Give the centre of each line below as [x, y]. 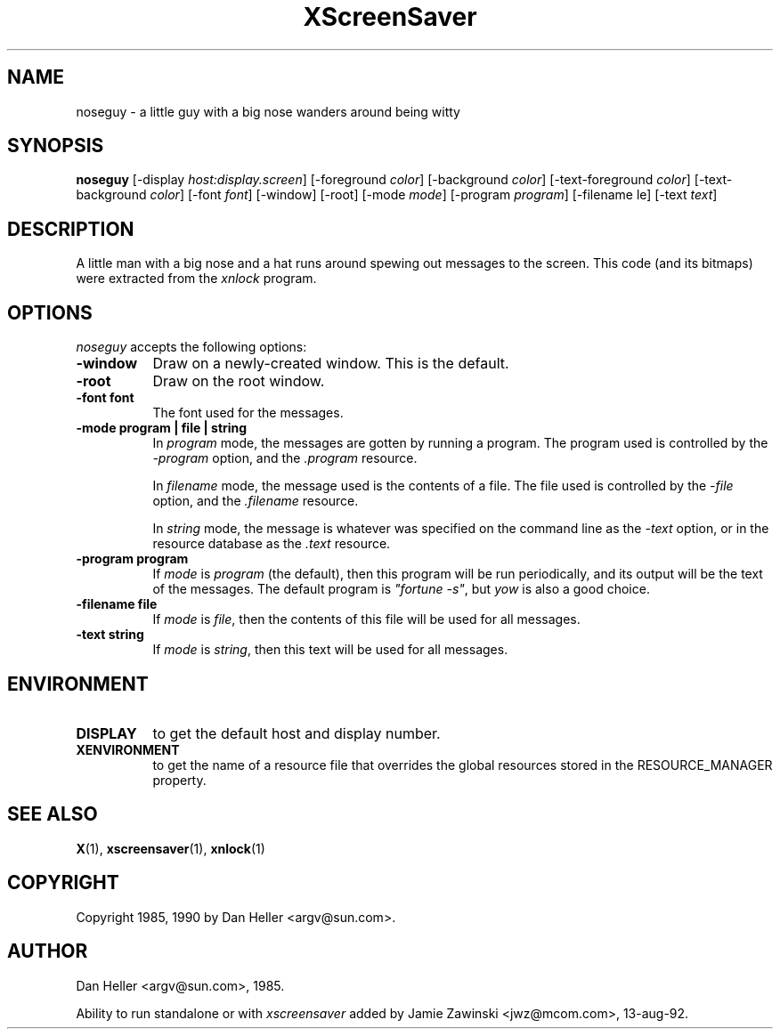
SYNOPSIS [56, 146]
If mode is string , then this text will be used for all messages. [330, 650]
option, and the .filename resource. [256, 501]
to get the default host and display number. [297, 733]
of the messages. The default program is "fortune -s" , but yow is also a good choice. [401, 589]
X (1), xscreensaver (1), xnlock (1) [171, 848]
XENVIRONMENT [128, 749]
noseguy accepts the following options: [191, 347]
